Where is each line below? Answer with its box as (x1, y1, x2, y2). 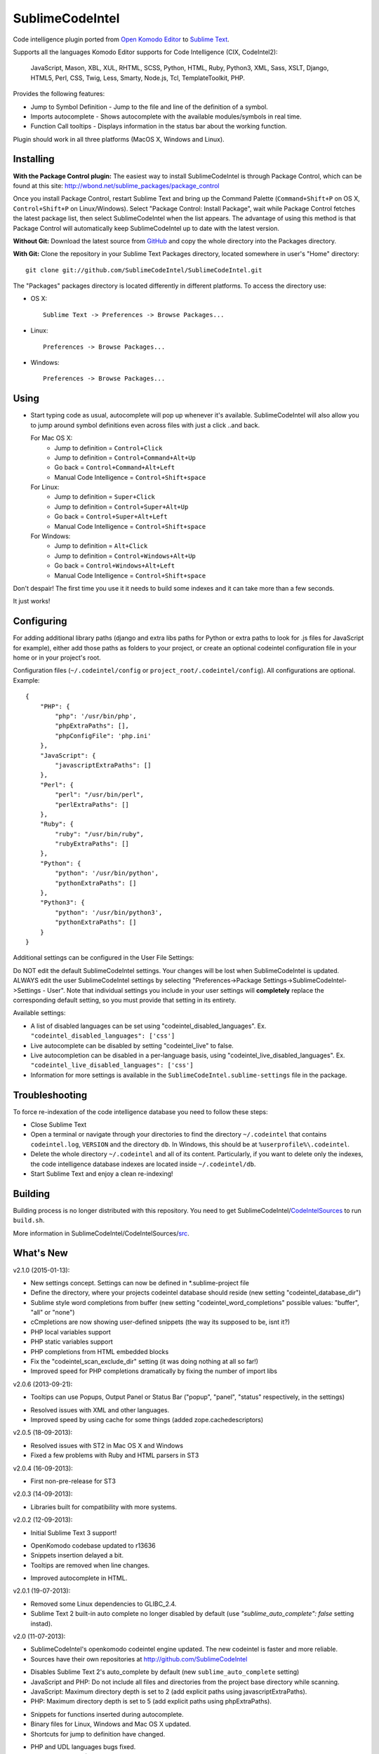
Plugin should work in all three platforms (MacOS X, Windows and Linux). (13, 135, 225, 143)
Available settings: (13, 1009, 66, 1017)
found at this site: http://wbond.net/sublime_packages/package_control (13, 181, 220, 189)
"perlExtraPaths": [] (55, 801, 130, 808)
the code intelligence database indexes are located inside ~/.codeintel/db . (30, 1160, 256, 1168)
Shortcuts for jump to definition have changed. (30, 1729, 166, 1738)
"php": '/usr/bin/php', (55, 712, 137, 721)
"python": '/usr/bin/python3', (55, 909, 163, 916)
